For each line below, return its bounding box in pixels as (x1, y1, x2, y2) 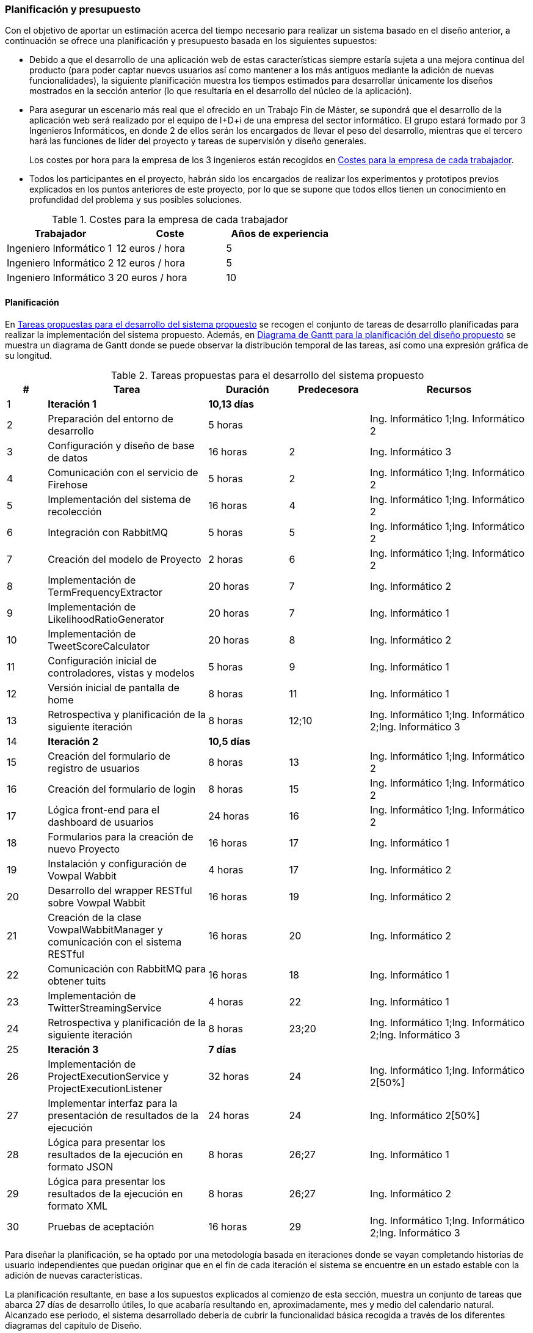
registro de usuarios (48, 762, 140, 774)
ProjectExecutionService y (48, 1070, 169, 1082)
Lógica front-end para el (48, 803, 160, 816)
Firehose (48, 478, 88, 491)
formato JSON (48, 1160, 114, 1173)
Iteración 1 (48, 397, 96, 410)
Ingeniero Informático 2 (7, 257, 114, 270)
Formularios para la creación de (48, 830, 194, 843)
